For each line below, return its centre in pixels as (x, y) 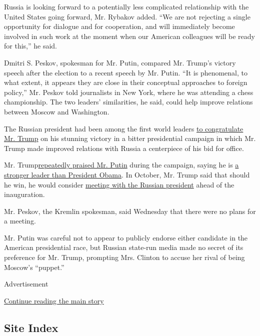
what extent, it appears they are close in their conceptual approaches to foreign (126, 82)
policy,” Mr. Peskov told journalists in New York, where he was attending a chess (129, 92)
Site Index (31, 327)
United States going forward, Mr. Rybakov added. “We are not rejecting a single (127, 16)
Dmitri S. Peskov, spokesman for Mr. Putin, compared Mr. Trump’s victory (120, 62)
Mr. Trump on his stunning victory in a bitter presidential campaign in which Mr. (130, 138)
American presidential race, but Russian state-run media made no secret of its (124, 247)
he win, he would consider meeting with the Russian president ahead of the (119, 184)
